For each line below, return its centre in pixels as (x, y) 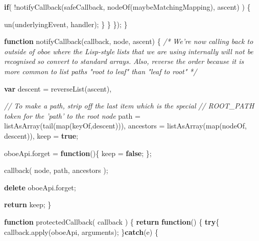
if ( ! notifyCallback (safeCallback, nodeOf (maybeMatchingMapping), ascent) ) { (127, 7)
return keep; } (28, 204)
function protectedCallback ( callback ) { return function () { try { (112, 221)
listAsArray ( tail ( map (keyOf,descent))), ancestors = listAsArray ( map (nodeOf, (125, 126)
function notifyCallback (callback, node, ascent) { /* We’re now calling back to (129, 41)
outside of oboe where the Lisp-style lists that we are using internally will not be (129, 51)
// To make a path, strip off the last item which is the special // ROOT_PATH (129, 106)
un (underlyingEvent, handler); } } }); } (66, 24)
